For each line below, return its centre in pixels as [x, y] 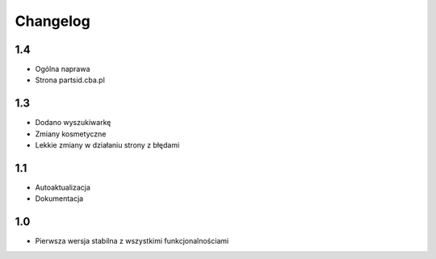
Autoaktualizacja [63, 188]
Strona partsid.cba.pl [70, 80]
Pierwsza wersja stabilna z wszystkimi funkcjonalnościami [132, 241]
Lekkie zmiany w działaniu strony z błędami [107, 145]
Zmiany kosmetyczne [71, 134]
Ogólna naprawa [63, 69]
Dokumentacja [59, 198]
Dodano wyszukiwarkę [73, 123]
